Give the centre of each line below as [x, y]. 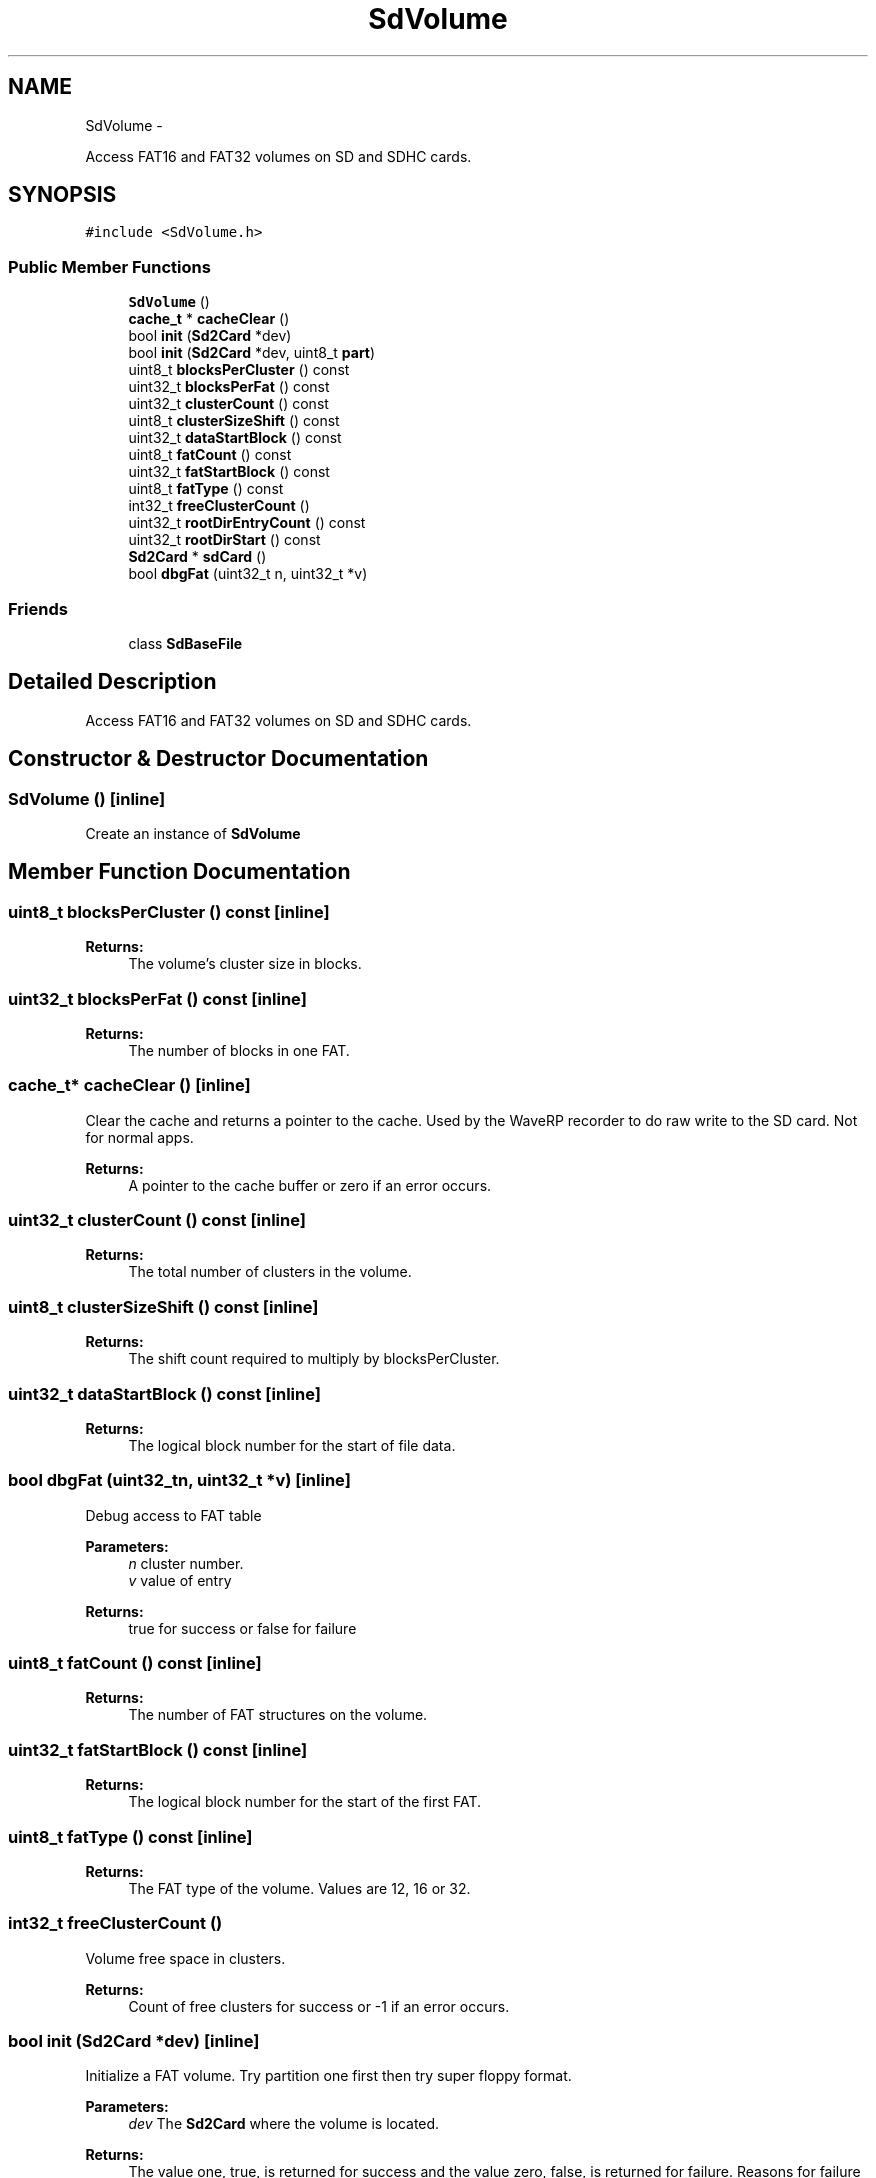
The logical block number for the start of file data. [292, 1445]
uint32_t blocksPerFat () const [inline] [157, 998]
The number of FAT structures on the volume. [278, 1715]
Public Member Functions [109, 266]
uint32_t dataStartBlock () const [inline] [164, 1393]
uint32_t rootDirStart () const [224, 540]
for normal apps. [139, 1137]
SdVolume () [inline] [87, 798]
